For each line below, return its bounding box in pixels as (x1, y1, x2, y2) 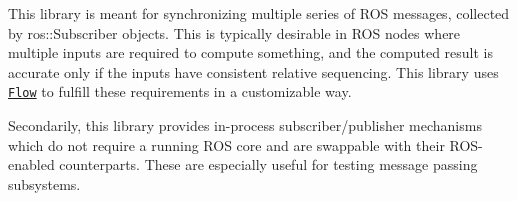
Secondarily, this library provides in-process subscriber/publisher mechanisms (8, 115, 482, 136)
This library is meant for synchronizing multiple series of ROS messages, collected (8, 3, 510, 23)
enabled (8, 154, 55, 175)
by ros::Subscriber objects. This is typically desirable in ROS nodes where (8, 22, 461, 43)
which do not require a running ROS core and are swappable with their (8, 134, 445, 155)
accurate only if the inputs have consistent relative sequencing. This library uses (8, 61, 499, 82)
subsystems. (8, 173, 81, 194)
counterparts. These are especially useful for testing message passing (59, 154, 478, 175)
